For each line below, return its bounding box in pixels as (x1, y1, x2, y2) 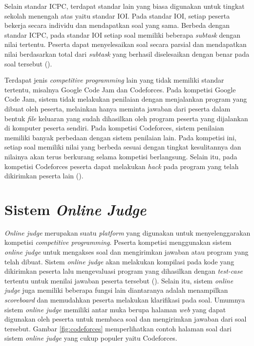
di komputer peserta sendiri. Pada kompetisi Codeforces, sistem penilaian (4, 123, 224, 133)
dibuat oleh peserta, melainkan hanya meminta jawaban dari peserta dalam (4, 103, 231, 113)
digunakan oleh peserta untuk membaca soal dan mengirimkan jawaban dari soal (4, 314, 247, 324)
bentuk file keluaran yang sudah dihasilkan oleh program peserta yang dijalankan (4, 113, 248, 123)
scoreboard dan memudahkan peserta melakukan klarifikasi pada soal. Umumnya (4, 294, 245, 304)
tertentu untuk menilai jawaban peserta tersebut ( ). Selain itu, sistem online (4, 275, 233, 285)
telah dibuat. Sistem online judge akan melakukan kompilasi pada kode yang (4, 256, 234, 266)
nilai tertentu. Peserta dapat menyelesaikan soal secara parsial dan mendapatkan (4, 39, 247, 49)
